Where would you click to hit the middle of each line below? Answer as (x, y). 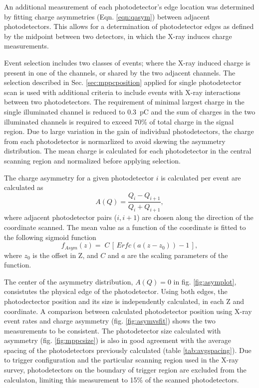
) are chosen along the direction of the (195, 217)
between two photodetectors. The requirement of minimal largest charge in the (124, 102)
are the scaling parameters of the (178, 255)
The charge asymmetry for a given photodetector (79, 177)
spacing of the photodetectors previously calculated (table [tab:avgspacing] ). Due (128, 350)
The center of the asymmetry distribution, (69, 281)
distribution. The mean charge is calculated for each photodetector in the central (128, 151)
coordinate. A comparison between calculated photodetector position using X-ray (128, 311)
